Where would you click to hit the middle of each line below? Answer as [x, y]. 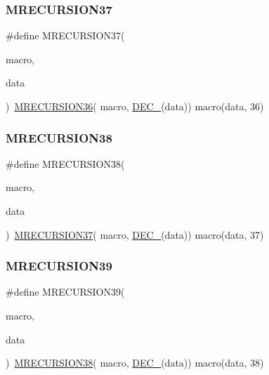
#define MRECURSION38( [65, 163]
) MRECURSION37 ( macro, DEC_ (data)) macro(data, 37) [135, 234]
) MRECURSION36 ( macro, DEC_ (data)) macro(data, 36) [135, 106]
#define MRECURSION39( [65, 292]
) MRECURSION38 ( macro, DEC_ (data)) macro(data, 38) [135, 363]
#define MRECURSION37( [65, 35]
